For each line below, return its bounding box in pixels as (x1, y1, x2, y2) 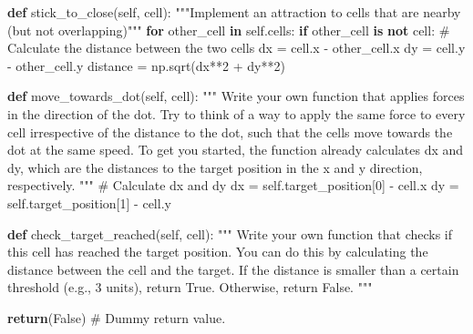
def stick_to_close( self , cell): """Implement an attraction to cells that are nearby (7, 3, 461, 21)
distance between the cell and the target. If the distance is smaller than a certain (7, 259, 459, 278)
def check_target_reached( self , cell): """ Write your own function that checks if (7, 224, 453, 243)
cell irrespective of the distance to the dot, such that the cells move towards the (7, 122, 453, 141)
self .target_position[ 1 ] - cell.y (7, 193, 171, 212)
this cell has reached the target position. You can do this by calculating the (7, 242, 428, 261)
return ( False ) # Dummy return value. (7, 308, 226, 327)
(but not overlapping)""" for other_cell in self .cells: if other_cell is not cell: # (7, 20, 450, 39)
